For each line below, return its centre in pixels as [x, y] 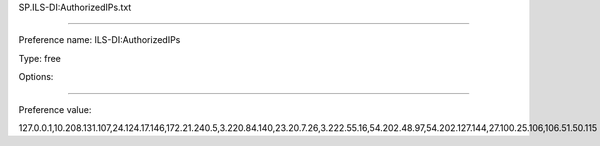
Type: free [40, 58]
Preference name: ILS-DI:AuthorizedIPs [99, 40]
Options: [36, 77]
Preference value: [55, 109]
